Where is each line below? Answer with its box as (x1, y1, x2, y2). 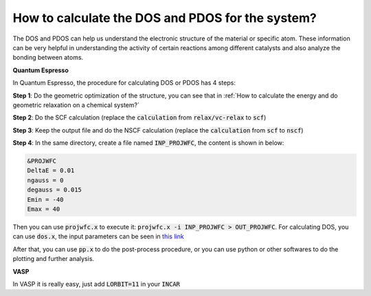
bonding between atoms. (12, 54, 84, 62)
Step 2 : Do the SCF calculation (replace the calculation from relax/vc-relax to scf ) (12, 113, 267, 122)
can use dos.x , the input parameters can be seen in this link (12, 232, 185, 240)
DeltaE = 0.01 (27, 167, 75, 174)
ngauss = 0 (27, 176, 64, 184)
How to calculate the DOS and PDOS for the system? (12, 10, 317, 25)
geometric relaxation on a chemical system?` (12, 100, 140, 109)
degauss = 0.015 (27, 186, 82, 194)
